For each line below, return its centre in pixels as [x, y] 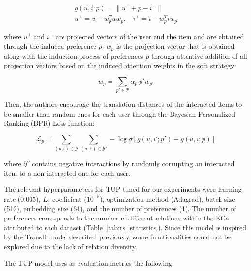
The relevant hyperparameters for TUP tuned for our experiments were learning [123, 189]
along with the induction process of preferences [74, 56]
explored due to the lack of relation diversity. [71, 246]
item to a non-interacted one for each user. [67, 173]
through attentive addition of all [199, 56]
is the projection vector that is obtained [175, 46]
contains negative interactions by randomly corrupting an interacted [133, 163]
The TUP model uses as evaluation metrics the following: [89, 263]
